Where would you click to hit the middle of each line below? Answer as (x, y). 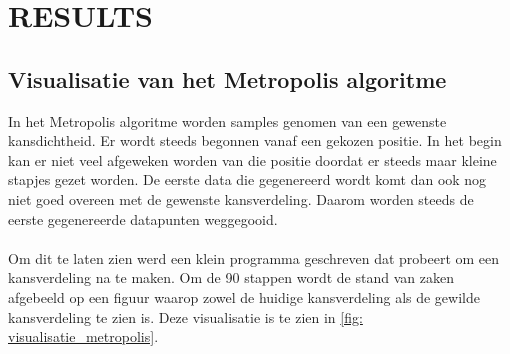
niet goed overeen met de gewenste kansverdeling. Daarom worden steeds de (241, 198)
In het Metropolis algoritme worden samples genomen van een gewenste (227, 120)
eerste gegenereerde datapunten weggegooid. (143, 218)
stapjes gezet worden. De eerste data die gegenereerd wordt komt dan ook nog (247, 179)
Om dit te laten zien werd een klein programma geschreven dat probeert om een (254, 257)
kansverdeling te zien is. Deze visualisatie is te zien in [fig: (185, 316)
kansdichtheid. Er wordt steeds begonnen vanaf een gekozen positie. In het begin (255, 140)
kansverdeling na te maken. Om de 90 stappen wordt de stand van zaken (231, 277)
